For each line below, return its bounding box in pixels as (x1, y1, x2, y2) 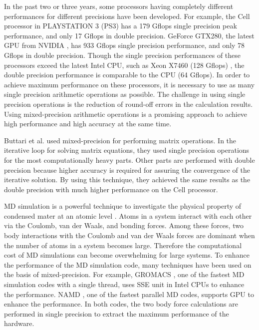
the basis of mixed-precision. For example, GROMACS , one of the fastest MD (4, 269, 245, 280)
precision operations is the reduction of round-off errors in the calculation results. (4, 98, 253, 109)
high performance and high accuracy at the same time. (4, 118, 172, 129)
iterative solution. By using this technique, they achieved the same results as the (4, 174, 251, 185)
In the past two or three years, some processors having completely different (4, 1, 234, 11)
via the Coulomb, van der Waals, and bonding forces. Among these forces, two (4, 220, 244, 231)
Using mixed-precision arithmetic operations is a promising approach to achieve (4, 108, 248, 119)
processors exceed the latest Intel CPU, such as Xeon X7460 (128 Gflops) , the (4, 59, 245, 70)
